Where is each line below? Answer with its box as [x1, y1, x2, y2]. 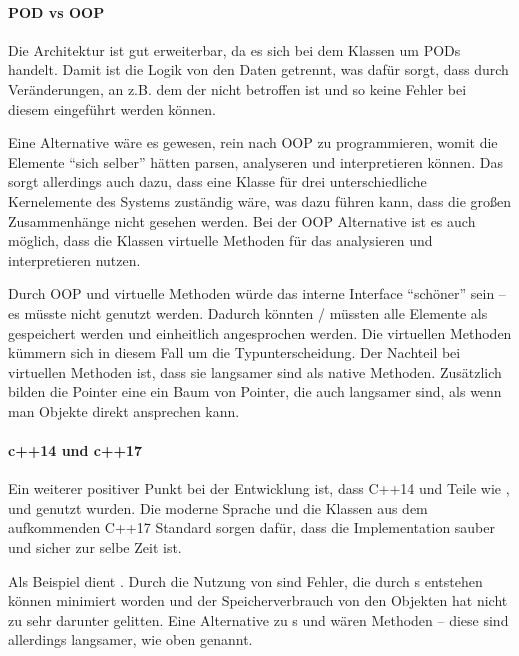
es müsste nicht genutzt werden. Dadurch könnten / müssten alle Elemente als [8, 302, 488, 323]
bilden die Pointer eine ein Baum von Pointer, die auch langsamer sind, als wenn [8, 381, 502, 402]
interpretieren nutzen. [8, 249, 141, 270]
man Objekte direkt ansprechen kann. [8, 400, 240, 421]
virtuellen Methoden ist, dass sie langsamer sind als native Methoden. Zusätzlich [8, 361, 502, 382]
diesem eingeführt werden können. [8, 98, 216, 119]
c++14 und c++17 [8, 440, 143, 461]
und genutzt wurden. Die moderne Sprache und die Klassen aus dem [8, 497, 428, 518]
